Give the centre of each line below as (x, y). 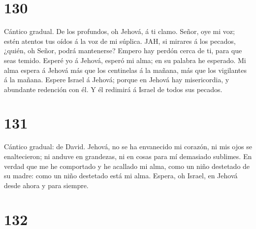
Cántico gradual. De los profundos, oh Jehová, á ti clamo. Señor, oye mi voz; (119, 31)
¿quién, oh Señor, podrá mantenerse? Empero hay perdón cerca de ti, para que (123, 50)
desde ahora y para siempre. (46, 185)
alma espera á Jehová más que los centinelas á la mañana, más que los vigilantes (126, 70)
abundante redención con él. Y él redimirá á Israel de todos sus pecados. (113, 89)
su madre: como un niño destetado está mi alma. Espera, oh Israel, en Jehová (121, 176)
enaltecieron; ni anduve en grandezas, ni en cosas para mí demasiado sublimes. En (128, 156)
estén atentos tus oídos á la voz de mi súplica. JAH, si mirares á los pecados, (120, 41)
